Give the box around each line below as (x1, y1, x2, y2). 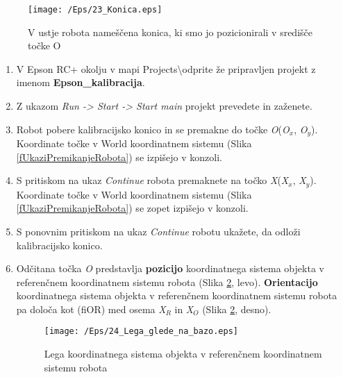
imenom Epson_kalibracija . (16, 75, 145, 90)
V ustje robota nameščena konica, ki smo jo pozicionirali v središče (28, 24, 312, 39)
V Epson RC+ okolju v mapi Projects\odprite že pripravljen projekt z (16, 61, 316, 76)
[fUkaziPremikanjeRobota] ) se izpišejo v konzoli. (16, 149, 222, 164)
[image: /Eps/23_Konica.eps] (28, 5, 162, 15)
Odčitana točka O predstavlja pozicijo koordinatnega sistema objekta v (16, 261, 324, 276)
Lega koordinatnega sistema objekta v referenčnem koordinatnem (44, 346, 322, 361)
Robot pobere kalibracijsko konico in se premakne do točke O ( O (16, 122, 290, 136)
